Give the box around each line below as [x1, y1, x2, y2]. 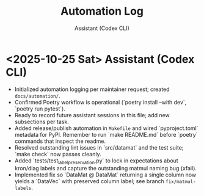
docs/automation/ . [14, 92, 60, 99]
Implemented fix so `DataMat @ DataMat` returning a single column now [14, 171, 197, 178]
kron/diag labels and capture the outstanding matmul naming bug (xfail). [14, 165, 197, 172]
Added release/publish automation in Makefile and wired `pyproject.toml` [14, 124, 199, 132]
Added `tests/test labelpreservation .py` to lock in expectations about [14, 157, 178, 165]
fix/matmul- [165, 179, 196, 185]
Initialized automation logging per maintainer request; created [14, 85, 170, 93]
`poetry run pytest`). [14, 105, 65, 112]
